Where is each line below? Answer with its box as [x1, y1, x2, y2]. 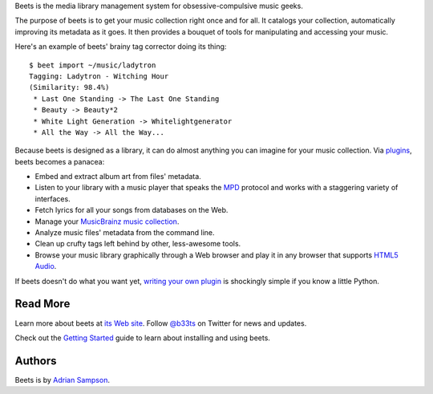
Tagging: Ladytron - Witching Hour [29, 71, 169, 80]
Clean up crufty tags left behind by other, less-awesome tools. [34, 239, 241, 249]
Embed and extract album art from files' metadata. [34, 172, 202, 181]
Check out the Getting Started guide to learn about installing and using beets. [14, 333, 270, 343]
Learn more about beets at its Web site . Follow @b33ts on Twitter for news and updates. [14, 318, 307, 328]
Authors [14, 354, 57, 368]
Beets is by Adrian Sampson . [14, 375, 110, 384]
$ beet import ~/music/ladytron [29, 60, 156, 70]
